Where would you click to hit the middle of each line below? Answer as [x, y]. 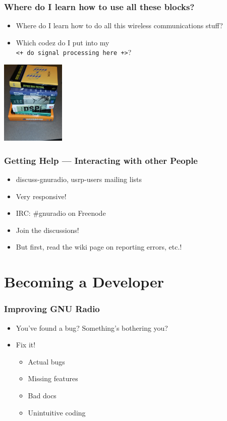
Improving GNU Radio [52, 309]
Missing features [53, 378]
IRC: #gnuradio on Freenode [61, 213]
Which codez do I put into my [63, 42]
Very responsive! [41, 196]
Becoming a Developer [84, 282]
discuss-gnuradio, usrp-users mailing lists [79, 179]
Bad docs [42, 395]
